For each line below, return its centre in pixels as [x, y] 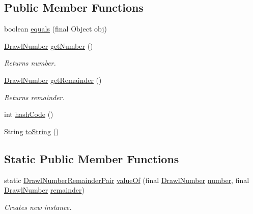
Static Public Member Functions [92, 158]
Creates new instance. [38, 207]
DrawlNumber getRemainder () [53, 80]
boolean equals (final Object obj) [55, 29]
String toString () [32, 131]
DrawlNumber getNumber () [49, 45]
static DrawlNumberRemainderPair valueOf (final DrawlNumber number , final [127, 180]
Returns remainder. [34, 97]
